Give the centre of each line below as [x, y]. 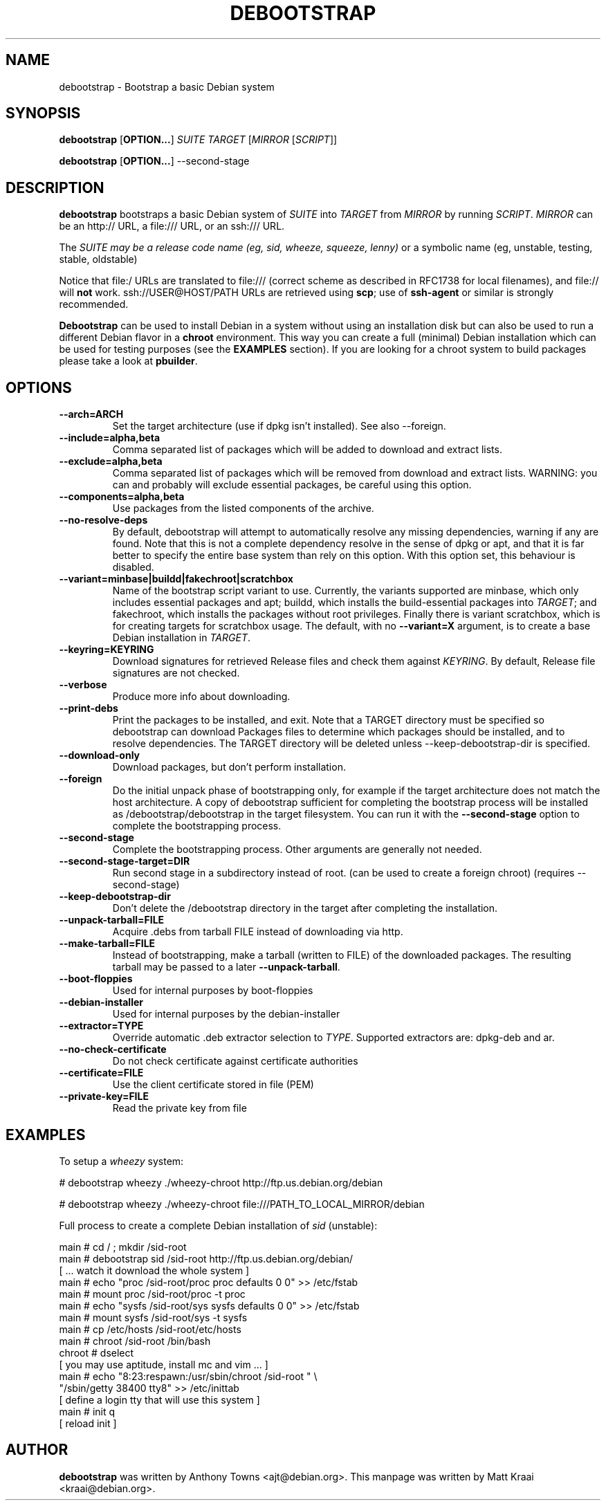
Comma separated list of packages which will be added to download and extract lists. [307, 450]
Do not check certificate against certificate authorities [235, 1061]
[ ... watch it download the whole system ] [154, 1270]
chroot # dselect [97, 1352]
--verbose [83, 685]
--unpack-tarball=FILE [112, 920]
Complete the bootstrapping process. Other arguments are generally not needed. [297, 850]
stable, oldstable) [98, 259]
